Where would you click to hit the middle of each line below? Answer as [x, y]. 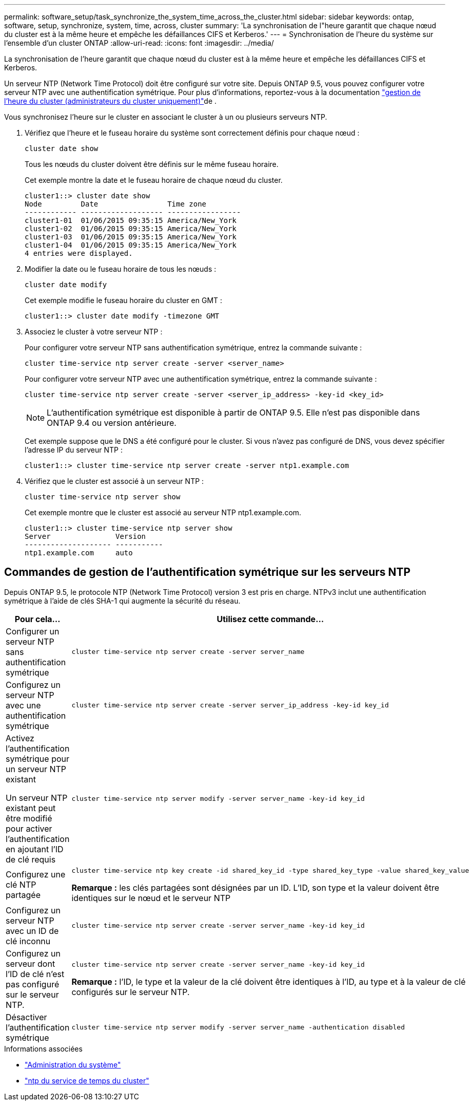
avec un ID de [32, 931]
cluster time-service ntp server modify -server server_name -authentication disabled [238, 1027]
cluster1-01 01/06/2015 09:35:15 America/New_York [131, 220]
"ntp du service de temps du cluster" [87, 1080]
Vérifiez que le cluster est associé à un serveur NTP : [114, 481]
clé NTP [21, 885]
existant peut [31, 808]
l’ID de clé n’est [35, 974]
